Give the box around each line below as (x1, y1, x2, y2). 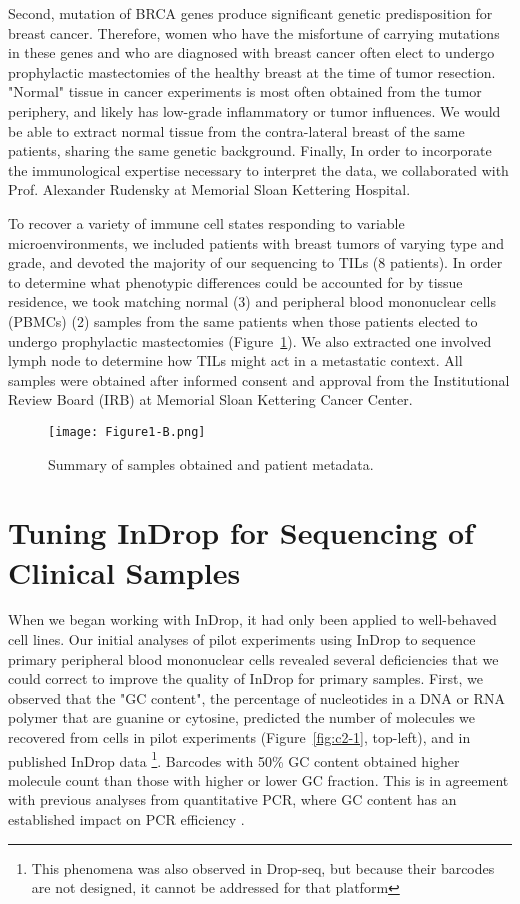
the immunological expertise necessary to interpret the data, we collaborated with (8, 159, 509, 180)
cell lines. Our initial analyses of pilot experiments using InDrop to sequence (8, 629, 476, 650)
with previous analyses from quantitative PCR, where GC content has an (8, 789, 457, 810)
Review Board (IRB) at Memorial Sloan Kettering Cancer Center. (8, 389, 413, 410)
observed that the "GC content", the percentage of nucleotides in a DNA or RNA (8, 687, 505, 708)
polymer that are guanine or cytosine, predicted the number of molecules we (8, 707, 475, 728)
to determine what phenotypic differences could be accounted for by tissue (8, 271, 463, 292)
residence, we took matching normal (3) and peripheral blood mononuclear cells (8, 291, 497, 312)
